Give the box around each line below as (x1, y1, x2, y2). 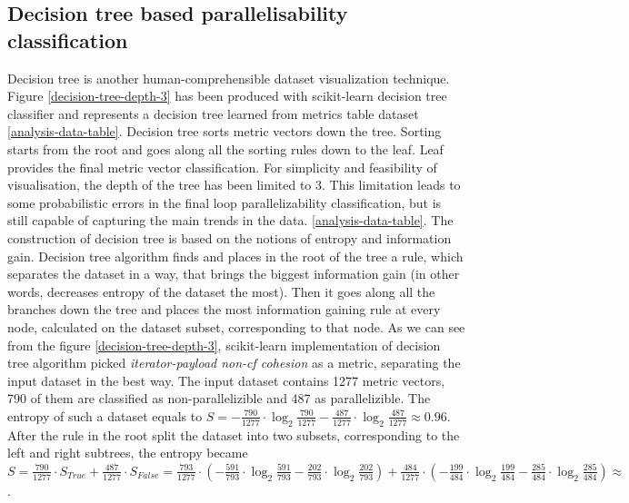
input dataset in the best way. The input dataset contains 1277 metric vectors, (7, 370, 445, 390)
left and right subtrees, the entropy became (7, 443, 248, 462)
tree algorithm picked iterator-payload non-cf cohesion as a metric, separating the (7, 353, 461, 372)
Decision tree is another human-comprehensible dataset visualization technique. (7, 68, 450, 87)
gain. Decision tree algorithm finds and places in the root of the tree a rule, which (7, 246, 464, 265)
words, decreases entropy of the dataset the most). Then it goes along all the (7, 281, 435, 301)
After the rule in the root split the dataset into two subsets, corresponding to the (7, 425, 460, 444)
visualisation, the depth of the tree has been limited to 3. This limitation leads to (7, 175, 461, 194)
